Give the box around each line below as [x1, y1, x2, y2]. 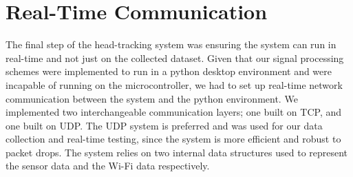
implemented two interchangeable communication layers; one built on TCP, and [6, 105, 342, 119]
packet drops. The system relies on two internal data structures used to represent [6, 145, 348, 159]
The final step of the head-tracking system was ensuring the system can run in [6, 37, 336, 52]
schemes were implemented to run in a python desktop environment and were [6, 64, 332, 79]
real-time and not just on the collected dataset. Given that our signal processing [6, 50, 344, 65]
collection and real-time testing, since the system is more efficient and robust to [6, 132, 341, 146]
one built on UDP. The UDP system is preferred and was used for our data [6, 118, 323, 132]
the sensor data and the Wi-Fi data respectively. [6, 158, 210, 173]
